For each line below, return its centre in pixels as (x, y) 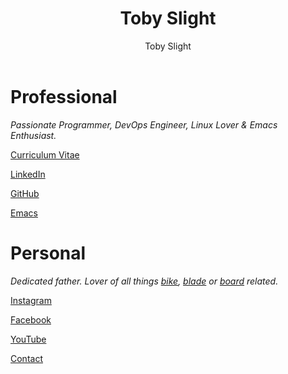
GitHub (25, 193)
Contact (26, 358)
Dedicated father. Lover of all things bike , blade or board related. (144, 281)
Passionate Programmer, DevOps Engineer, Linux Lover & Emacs (144, 124)
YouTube (28, 339)
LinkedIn (28, 174)
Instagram (31, 300)
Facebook (31, 319)
